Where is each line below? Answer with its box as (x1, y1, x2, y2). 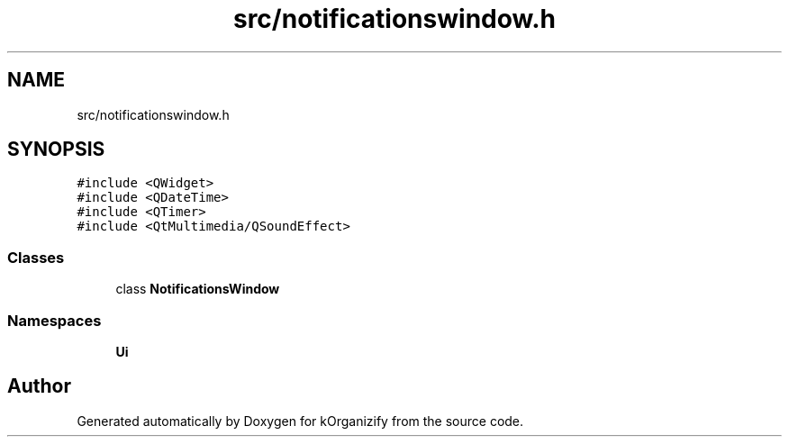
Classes (7, 248, 65, 267)
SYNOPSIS (7, 138, 105, 161)
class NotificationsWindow (115, 281, 280, 297)
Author (7, 375, 71, 398)
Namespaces (7, 311, 102, 330)
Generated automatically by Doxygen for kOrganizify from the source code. (77, 412, 524, 429)
